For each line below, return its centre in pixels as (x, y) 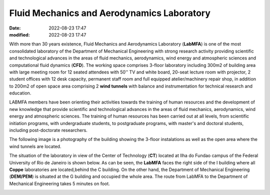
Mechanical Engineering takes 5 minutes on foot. (59, 183)
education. (20, 93)
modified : (19, 34)
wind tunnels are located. (35, 146)
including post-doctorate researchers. (48, 130)
